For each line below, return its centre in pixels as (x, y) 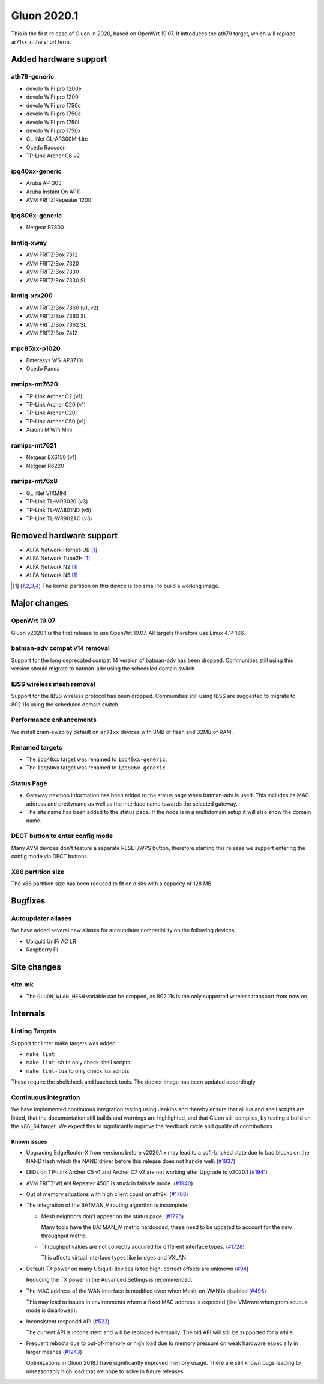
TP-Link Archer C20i (52, 413)
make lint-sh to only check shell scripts (78, 1063)
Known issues (29, 1142)
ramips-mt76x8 (34, 481)
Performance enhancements (54, 720)
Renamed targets (37, 747)
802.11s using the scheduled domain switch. (65, 704)
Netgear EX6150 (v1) (51, 457)
